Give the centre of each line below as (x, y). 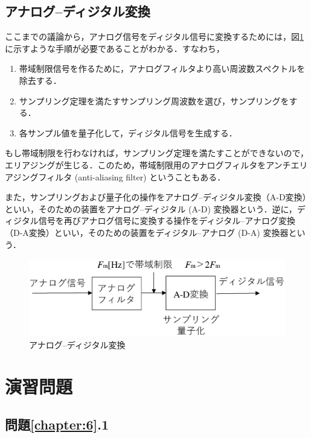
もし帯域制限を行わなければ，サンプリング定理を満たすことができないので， (157, 153)
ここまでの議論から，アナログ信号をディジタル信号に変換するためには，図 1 (155, 36)
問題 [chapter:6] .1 (57, 424)
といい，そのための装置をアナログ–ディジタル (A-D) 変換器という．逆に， (151, 208)
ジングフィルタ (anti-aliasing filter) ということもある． (119, 176)
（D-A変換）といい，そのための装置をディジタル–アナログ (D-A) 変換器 (147, 232)
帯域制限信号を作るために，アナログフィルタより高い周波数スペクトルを (162, 68)
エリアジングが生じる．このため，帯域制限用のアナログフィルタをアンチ (148, 164)
